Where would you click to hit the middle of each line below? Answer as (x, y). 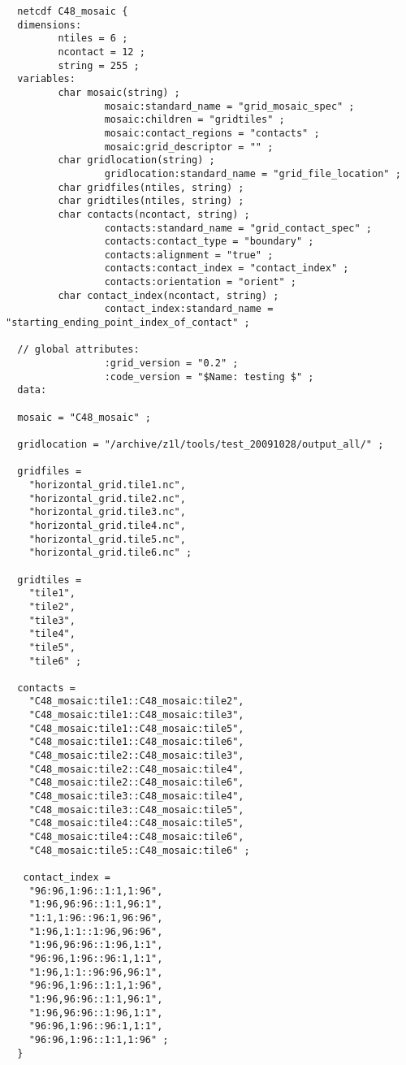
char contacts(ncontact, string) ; (154, 214)
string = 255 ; (99, 65)
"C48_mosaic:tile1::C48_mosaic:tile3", (136, 715)
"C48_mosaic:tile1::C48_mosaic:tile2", (136, 701)
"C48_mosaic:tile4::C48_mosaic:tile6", (136, 837)
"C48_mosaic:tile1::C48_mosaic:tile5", (136, 728)
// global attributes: (78, 350)
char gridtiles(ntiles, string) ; (151, 201)
